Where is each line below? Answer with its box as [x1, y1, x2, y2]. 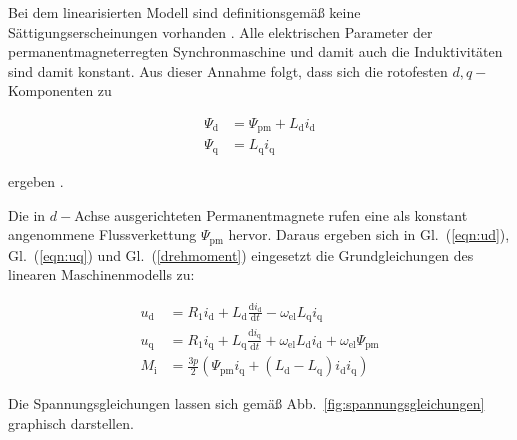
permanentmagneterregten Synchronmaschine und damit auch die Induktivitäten [8, 41, 503, 62]
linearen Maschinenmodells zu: [8, 264, 195, 285]
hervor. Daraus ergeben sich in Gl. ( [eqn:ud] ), [228, 224, 510, 245]
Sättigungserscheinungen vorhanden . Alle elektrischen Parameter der [8, 21, 433, 42]
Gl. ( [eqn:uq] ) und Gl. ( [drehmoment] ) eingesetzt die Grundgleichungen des [8, 244, 474, 265]
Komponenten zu [8, 80, 112, 101]
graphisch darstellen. [8, 412, 134, 433]
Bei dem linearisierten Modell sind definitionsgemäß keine [8, 2, 361, 22]
